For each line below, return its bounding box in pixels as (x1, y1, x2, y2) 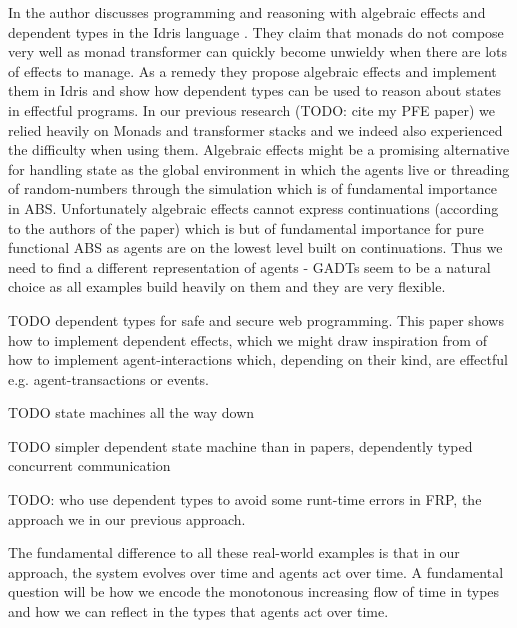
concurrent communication (8, 455, 171, 476)
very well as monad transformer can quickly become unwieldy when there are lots (8, 41, 507, 62)
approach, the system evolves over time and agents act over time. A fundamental (8, 561, 504, 582)
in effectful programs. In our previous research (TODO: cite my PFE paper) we (8, 99, 495, 120)
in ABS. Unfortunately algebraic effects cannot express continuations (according (8, 197, 499, 218)
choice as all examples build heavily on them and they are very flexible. (8, 276, 446, 297)
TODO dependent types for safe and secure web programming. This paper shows (8, 309, 504, 330)
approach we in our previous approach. (8, 508, 246, 529)
